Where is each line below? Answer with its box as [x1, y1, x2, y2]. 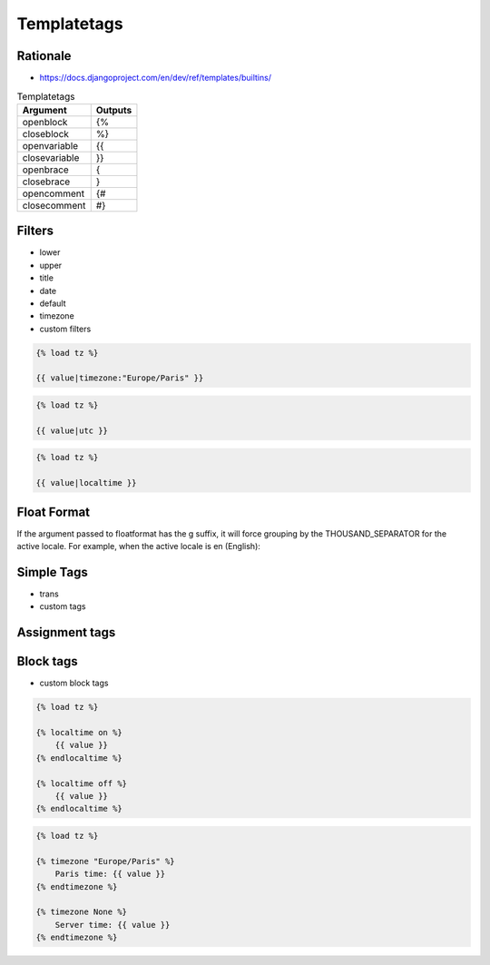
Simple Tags [16, 564, 88, 580]
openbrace [22, 163, 70, 176]
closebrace [22, 175, 71, 188]
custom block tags [39, 677, 109, 689]
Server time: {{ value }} [54, 920, 171, 930]
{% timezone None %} [35, 907, 127, 917]
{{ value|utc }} [35, 425, 109, 436]
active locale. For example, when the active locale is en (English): [16, 541, 260, 552]
